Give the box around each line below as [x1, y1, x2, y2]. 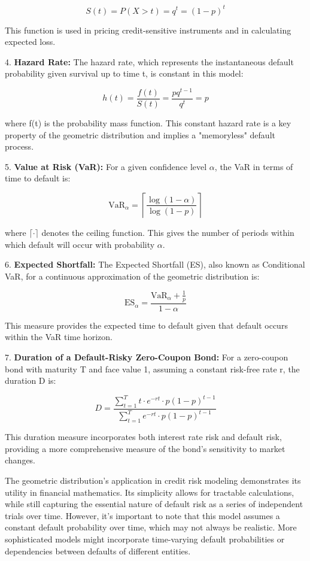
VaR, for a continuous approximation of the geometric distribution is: [5, 269, 260, 282]
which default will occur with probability [5, 238, 155, 250]
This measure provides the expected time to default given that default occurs [5, 319, 288, 331]
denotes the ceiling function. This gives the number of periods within [41, 226, 294, 238]
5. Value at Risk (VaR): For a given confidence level [5, 160, 207, 172]
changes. [5, 454, 36, 466]
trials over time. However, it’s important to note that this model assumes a [5, 509, 280, 521]
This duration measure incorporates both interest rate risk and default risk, [5, 430, 282, 443]
